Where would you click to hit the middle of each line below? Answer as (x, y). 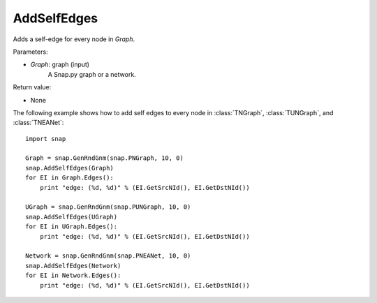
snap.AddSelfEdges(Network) (73, 266)
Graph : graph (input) (60, 65)
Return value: (32, 87)
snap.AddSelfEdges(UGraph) (72, 217)
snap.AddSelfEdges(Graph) (70, 168)
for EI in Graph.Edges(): (70, 178)
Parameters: (30, 52)
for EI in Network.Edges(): (73, 275)
